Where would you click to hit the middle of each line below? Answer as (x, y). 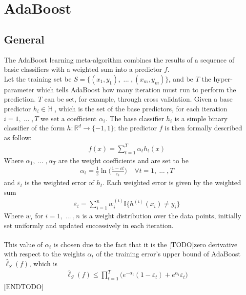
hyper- (223, 78)
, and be (181, 78)
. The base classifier (134, 118)
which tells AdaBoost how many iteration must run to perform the (136, 89)
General (24, 39)
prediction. (20, 99)
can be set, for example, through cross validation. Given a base (138, 99)
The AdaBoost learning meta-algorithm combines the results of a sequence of (119, 59)
